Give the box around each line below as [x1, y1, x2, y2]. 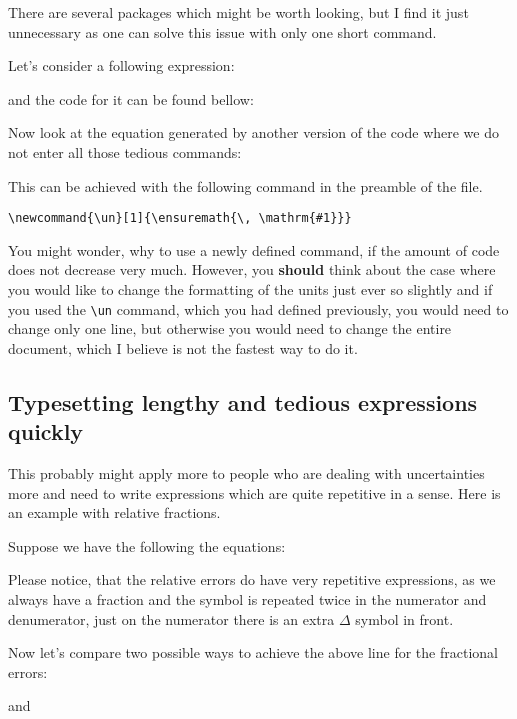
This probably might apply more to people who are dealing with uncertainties [8, 463, 485, 484]
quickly [8, 416, 84, 447]
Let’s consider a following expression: [8, 55, 235, 76]
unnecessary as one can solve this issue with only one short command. [8, 21, 437, 42]
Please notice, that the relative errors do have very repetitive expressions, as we [8, 569, 496, 590]
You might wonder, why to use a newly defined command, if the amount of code [8, 239, 500, 260]
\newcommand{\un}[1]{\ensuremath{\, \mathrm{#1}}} [8, 211, 352, 226]
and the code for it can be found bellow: [8, 88, 254, 109]
